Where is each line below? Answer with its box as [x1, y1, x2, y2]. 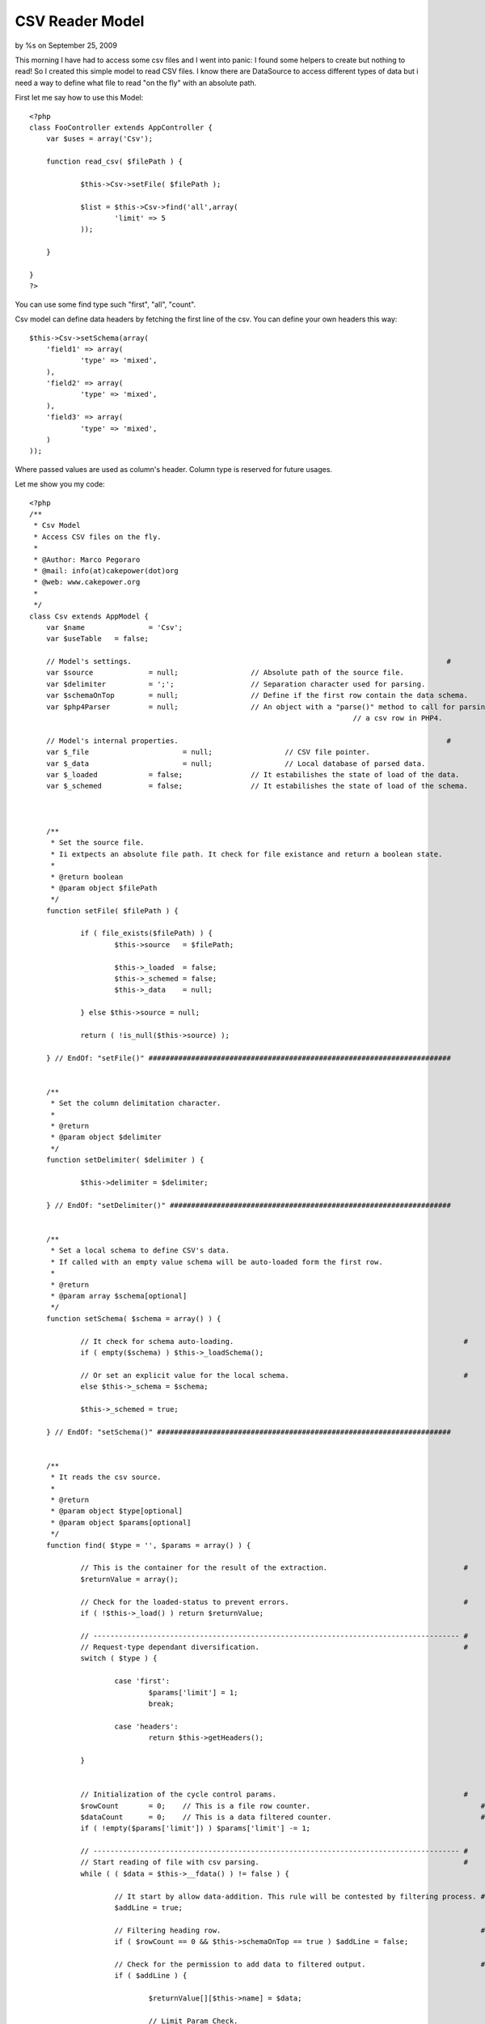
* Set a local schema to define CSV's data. [50, 1246, 230, 1255]
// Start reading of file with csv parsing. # [80, 1858, 469, 1867]
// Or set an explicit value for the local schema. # [80, 1371, 469, 1380]
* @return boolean [50, 872, 124, 882]
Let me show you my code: [15, 479, 105, 489]
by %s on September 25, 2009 [15, 40, 117, 50]
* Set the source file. [50, 838, 145, 848]
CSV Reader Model [15, 12, 145, 30]
